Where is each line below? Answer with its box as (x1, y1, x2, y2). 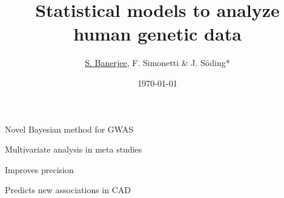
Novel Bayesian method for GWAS (5, 122, 133, 135)
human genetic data (73, 21, 242, 46)
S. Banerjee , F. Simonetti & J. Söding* (85, 56, 230, 69)
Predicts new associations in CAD (5, 183, 131, 196)
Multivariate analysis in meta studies (5, 143, 142, 156)
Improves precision (5, 163, 74, 176)
